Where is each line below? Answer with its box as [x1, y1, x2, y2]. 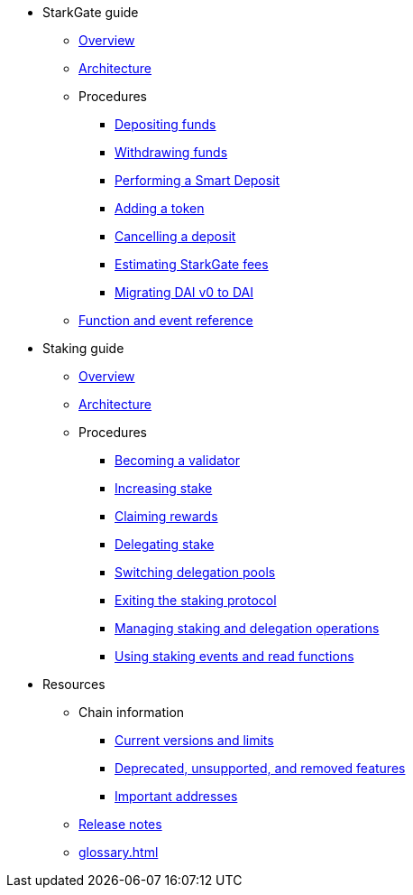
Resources [42, 676, 106, 692]
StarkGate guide [42, 5, 139, 20]
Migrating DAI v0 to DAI [115, 284, 253, 300]
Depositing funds [115, 117, 216, 132]
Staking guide [42, 340, 124, 356]
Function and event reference [78, 312, 253, 328]
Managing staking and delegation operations [115, 620, 380, 636]
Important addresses [115, 788, 238, 804]
